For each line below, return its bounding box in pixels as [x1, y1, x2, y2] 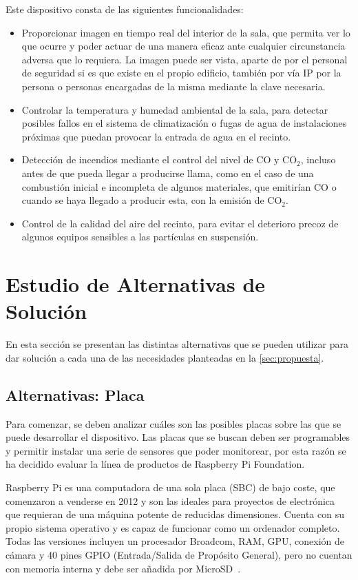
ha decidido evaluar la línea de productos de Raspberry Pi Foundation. [6, 457, 305, 471]
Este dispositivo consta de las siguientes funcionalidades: [6, 2, 244, 16]
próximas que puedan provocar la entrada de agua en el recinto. [21, 129, 291, 143]
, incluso [300, 152, 336, 167]
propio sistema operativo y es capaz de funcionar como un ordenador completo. [6, 520, 340, 535]
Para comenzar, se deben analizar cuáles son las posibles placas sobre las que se [6, 416, 341, 431]
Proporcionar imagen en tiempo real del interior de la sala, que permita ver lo [21, 25, 350, 39]
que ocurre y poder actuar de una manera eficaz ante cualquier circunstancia [21, 39, 346, 53]
